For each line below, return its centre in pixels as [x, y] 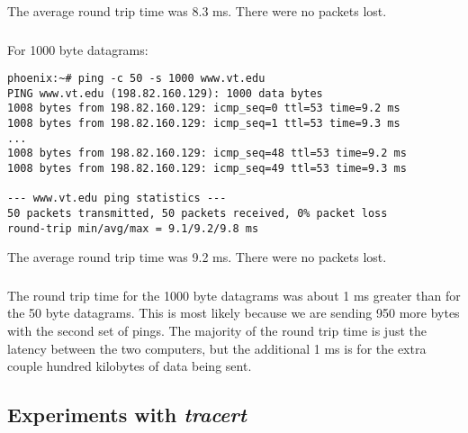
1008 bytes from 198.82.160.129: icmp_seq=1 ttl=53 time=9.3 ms [204, 124]
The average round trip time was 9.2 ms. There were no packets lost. [197, 257]
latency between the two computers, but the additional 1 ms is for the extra [217, 348]
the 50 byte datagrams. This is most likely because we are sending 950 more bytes [234, 313]
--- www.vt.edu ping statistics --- [117, 198]
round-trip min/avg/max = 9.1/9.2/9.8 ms [133, 228]
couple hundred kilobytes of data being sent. [130, 366]
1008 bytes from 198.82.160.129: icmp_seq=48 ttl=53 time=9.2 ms [207, 153]
